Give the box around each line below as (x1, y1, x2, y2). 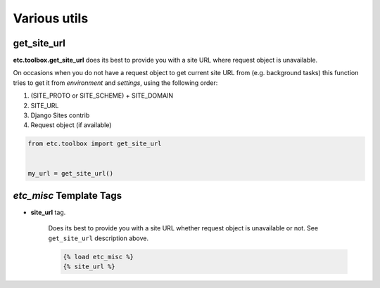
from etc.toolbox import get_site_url (27, 140, 162, 148)
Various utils (13, 11, 89, 26)
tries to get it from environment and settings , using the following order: (13, 78, 218, 87)
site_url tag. (30, 208, 66, 217)
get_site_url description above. (48, 234, 149, 242)
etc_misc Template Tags (13, 190, 122, 202)
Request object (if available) (30, 121, 112, 129)
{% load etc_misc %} (63, 253, 134, 261)
